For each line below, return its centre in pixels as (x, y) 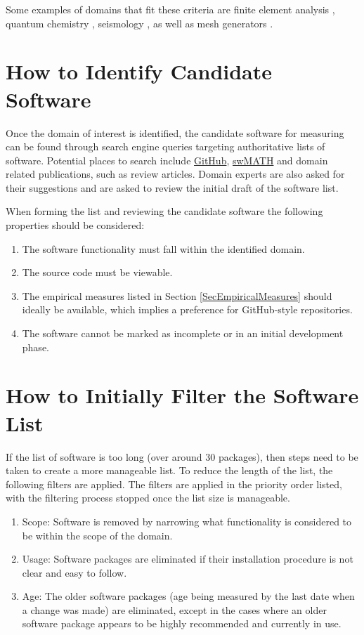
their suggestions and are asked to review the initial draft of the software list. (172, 187)
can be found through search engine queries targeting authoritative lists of (165, 146)
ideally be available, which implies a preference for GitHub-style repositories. (187, 309)
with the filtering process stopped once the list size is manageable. (148, 498)
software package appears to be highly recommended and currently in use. (182, 623)
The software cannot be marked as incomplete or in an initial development (183, 333)
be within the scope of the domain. (97, 535)
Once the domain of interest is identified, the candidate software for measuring (175, 132)
